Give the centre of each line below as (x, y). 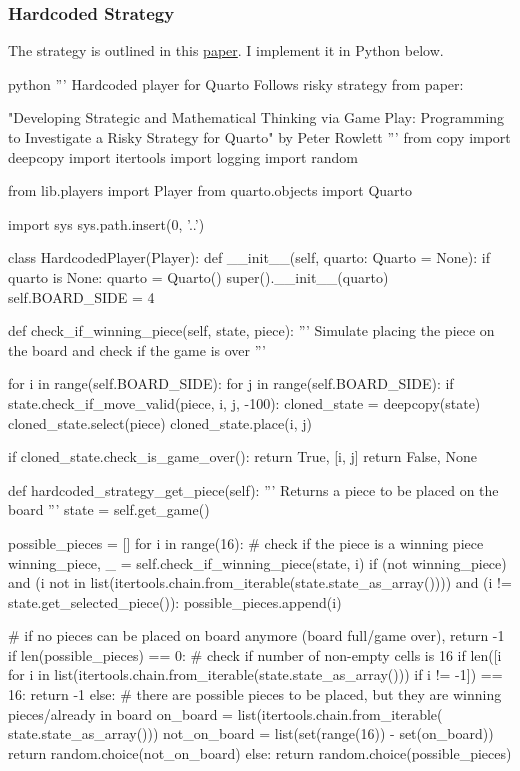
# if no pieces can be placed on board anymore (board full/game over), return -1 (256, 635)
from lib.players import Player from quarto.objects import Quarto (210, 190)
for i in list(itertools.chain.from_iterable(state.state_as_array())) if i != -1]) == (255, 674)
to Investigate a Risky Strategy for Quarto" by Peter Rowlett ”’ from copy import (259, 137)
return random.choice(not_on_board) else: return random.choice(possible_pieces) (260, 752)
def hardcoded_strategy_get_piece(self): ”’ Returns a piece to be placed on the (253, 489)
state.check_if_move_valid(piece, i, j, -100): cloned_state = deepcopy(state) (244, 402)
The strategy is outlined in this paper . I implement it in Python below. (226, 50)
